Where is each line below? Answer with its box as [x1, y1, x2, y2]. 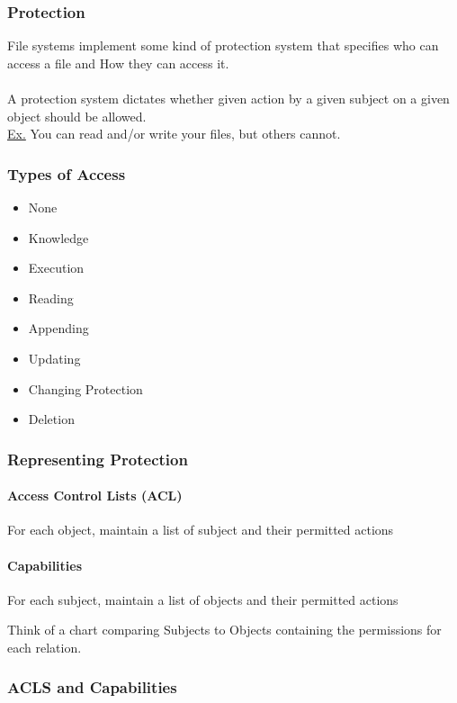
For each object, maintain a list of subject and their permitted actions [7, 520, 394, 539]
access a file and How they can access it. [7, 53, 229, 72]
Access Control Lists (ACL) [7, 486, 183, 505]
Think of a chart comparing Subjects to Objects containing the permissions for [7, 620, 442, 639]
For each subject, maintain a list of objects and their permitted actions [7, 590, 399, 608]
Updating [28, 348, 81, 367]
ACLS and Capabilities [7, 676, 177, 698]
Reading [28, 288, 74, 307]
